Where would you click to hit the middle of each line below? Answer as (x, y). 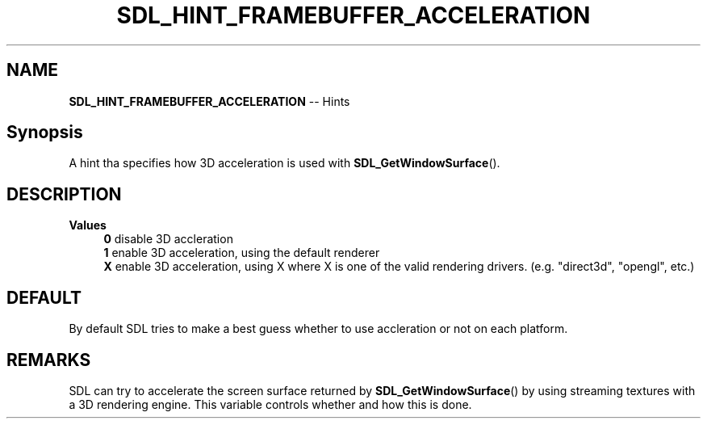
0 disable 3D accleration (168, 239)
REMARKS (49, 360)
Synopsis (45, 133)
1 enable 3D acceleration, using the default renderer (242, 253)
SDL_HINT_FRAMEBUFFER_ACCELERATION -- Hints (209, 101)
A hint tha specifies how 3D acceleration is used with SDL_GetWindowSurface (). (284, 163)
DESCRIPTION (64, 194)
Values (88, 225)
